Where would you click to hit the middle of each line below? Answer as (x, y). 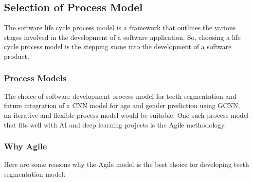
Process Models (35, 78)
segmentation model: (35, 173)
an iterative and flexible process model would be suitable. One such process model (126, 115)
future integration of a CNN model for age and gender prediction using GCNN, (122, 105)
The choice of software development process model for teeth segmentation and (120, 96)
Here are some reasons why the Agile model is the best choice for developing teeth (126, 164)
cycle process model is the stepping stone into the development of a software (118, 46)
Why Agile (26, 146)
